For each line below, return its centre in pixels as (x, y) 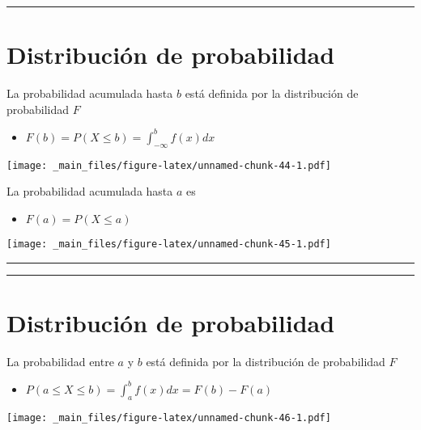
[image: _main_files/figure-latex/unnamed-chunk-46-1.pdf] (169, 417)
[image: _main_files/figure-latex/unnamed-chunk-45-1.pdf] (169, 244)
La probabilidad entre (60, 361)
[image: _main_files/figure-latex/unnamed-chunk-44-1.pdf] (169, 165)
